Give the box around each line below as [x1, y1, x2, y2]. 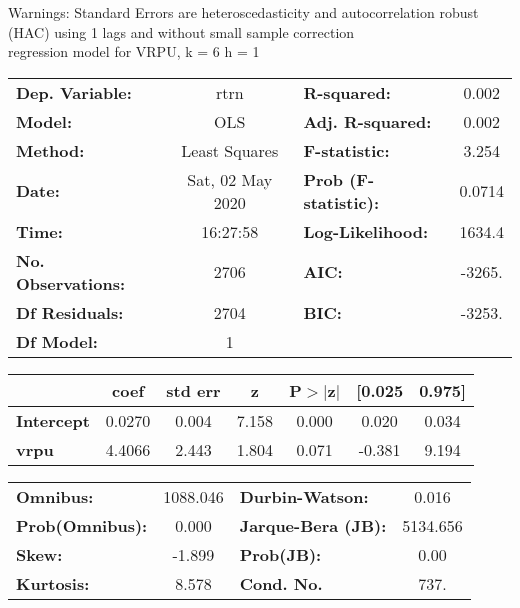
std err [166, 378, 221, 402]
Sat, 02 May [187, 167, 273, 191]
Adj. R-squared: [303, 109, 432, 133]
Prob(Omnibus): [16, 513, 148, 537]
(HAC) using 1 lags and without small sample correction [8, 21, 355, 42]
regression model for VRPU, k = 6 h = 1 [8, 41, 260, 62]
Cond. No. [239, 571, 323, 595]
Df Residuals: [16, 300, 124, 324]
